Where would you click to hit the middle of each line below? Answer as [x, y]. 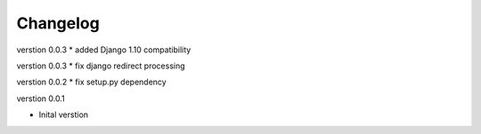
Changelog [58, 23]
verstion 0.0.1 [41, 99]
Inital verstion [64, 114]
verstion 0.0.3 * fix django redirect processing [101, 66]
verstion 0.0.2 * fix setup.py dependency [91, 82]
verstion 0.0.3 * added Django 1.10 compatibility [104, 50]
